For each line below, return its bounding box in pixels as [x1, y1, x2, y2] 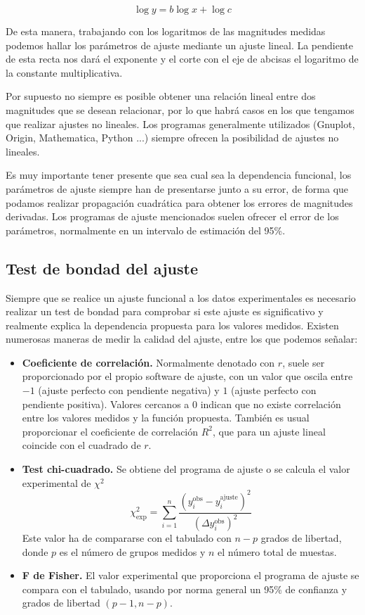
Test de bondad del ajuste [6, 257, 198, 279]
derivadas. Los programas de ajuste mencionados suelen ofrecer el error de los [6, 209, 339, 224]
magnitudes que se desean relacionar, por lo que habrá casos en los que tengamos [6, 102, 354, 117]
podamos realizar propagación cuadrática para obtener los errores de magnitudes [6, 195, 353, 210]
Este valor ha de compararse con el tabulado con [22, 531, 232, 545]
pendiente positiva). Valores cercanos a [22, 396, 190, 411]
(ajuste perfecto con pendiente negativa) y [38, 383, 220, 398]
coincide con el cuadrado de [22, 438, 141, 452]
